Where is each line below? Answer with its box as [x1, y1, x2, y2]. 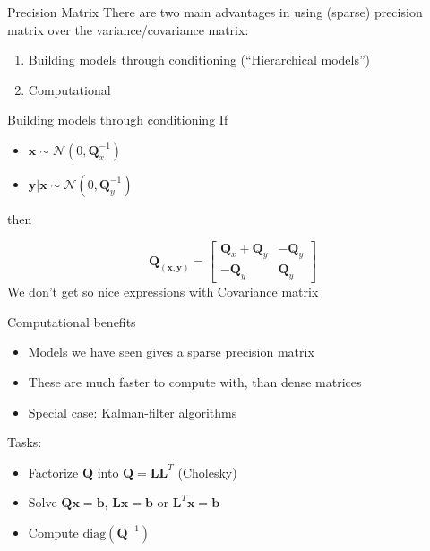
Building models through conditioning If [7, 110, 228, 129]
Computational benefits [7, 312, 136, 331]
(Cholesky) [177, 462, 237, 481]
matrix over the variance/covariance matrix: [7, 20, 249, 39]
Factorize [28, 462, 79, 481]
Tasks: [7, 433, 42, 452]
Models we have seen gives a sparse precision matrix [28, 342, 314, 361]
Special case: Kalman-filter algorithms [28, 402, 237, 421]
